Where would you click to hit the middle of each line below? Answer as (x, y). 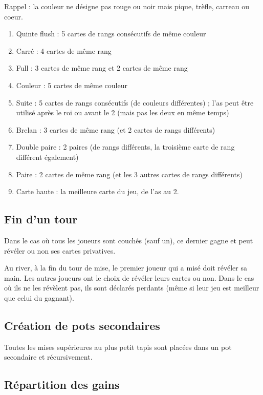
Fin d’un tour (41, 219)
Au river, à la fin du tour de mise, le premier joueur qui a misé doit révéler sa (126, 268)
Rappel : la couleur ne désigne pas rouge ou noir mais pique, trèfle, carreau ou (127, 6)
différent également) (47, 157)
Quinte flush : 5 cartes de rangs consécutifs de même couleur (111, 34)
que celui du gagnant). (39, 297)
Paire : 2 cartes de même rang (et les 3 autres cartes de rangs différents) (129, 174)
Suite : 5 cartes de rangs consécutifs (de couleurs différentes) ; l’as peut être (135, 102)
